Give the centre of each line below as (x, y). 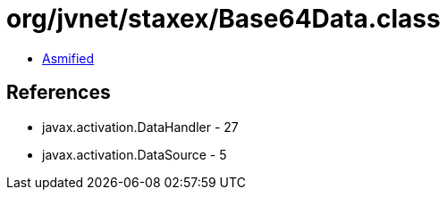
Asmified (68, 58)
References (59, 93)
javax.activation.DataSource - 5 (135, 154)
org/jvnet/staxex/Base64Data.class (223, 19)
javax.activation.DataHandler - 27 (140, 127)
